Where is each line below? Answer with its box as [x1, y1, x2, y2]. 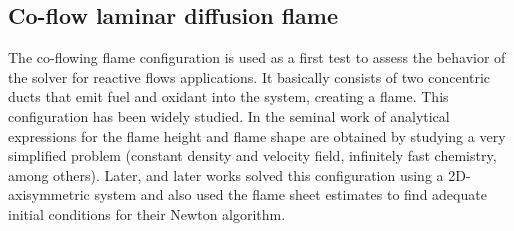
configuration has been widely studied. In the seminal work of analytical [8, 105, 450, 126]
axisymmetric [8, 184, 90, 205]
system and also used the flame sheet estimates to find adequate [94, 184, 487, 205]
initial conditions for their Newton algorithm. [8, 203, 286, 224]
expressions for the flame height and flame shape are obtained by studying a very [8, 125, 506, 146]
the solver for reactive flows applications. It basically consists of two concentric [8, 66, 491, 87]
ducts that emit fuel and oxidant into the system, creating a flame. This [8, 86, 449, 107]
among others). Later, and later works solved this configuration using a [8, 164, 444, 185]
